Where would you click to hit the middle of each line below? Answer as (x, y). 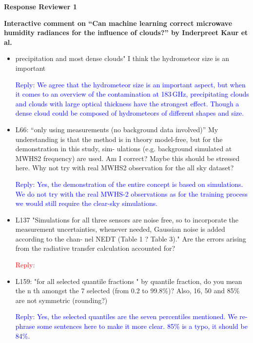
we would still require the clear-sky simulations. (87, 203)
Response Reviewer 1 (40, 6)
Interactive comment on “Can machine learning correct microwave (118, 23)
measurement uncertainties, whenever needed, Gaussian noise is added (120, 229)
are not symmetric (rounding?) (61, 300)
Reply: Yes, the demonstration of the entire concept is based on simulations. (129, 184)
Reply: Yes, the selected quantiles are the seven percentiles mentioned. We (126, 316)
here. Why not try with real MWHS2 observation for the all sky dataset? (125, 168)
